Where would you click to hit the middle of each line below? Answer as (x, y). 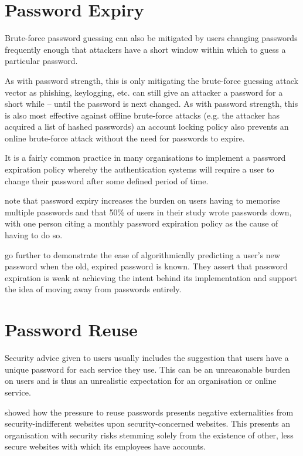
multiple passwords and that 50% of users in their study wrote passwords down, (148, 212)
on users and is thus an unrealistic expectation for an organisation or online (141, 381)
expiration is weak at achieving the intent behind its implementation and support (151, 277)
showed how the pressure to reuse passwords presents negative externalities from (149, 412)
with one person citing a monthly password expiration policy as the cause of (142, 223)
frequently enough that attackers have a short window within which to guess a (145, 49)
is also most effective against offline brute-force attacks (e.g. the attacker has (142, 115)
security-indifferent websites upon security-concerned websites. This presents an (147, 423)
